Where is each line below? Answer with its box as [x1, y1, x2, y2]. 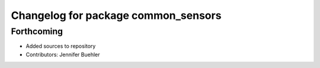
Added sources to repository [25, 43, 96, 50]
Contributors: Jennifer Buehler [25, 51, 100, 58]
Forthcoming [11, 26, 63, 37]
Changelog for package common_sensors [11, 9, 222, 22]
